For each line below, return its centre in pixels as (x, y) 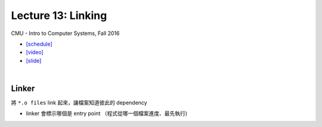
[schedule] (39, 44)
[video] (35, 52)
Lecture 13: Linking (59, 15)
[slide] (34, 61)
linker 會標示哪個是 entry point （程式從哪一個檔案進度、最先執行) (107, 113)
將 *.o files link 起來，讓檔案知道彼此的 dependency (79, 103)
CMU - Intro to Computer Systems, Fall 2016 (65, 33)
